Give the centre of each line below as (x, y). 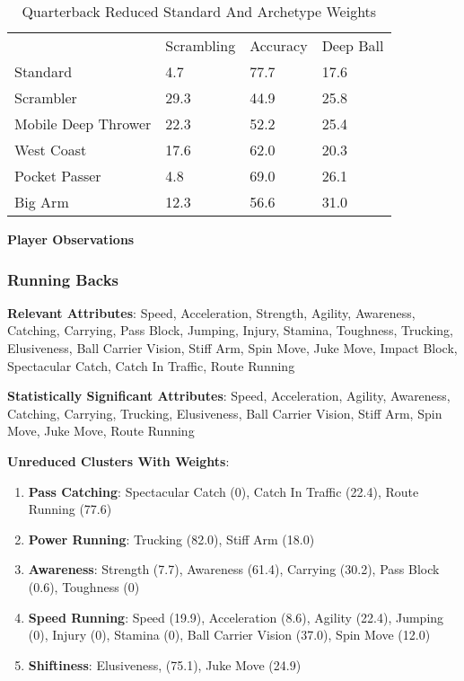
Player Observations (71, 239)
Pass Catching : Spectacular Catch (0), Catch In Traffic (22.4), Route (223, 491)
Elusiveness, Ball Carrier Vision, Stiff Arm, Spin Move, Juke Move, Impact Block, (232, 348)
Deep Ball (353, 45)
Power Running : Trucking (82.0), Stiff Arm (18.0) (171, 539)
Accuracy (279, 45)
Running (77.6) (70, 509)
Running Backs (63, 279)
